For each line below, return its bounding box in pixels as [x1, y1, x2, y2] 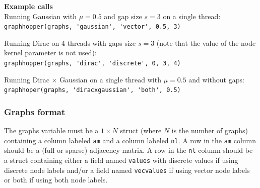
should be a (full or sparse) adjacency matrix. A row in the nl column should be [4, 145, 253, 155]
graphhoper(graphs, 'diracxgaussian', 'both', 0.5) [4, 86, 181, 94]
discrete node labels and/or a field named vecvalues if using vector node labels [4, 164, 250, 175]
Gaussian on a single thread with [59, 74, 161, 84]
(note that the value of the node [156, 37, 256, 48]
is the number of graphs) [171, 125, 248, 136]
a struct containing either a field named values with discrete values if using [4, 155, 238, 165]
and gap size [104, 11, 142, 21]
